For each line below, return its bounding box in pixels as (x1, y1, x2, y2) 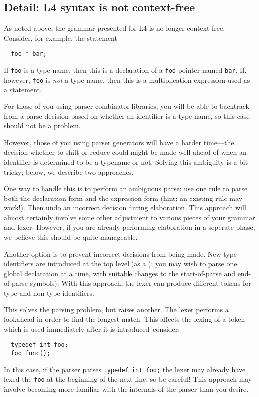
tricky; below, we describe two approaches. (4, 166, 134, 177)
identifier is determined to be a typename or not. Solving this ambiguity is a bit (4, 156, 248, 167)
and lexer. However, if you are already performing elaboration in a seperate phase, (4, 222, 255, 232)
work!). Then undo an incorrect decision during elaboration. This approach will (4, 202, 246, 213)
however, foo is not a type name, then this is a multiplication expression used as (4, 74, 250, 85)
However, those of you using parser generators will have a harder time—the (4, 137, 234, 147)
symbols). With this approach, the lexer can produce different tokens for (30, 278, 251, 288)
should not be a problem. (4, 120, 81, 131)
